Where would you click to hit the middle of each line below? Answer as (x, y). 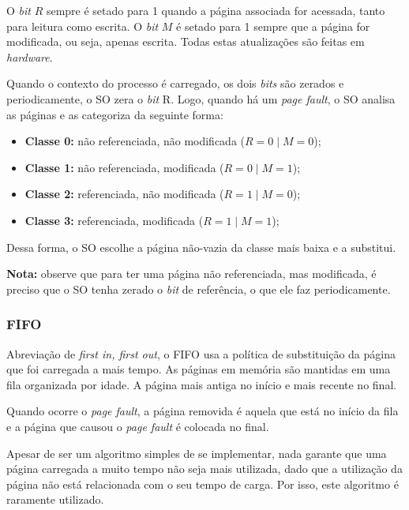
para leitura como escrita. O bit (83, 26)
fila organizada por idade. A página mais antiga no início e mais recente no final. (202, 384)
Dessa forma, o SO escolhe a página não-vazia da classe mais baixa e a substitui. (201, 247)
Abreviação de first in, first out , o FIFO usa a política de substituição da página (201, 353)
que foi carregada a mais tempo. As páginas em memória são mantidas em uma (199, 369)
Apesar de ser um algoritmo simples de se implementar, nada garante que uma (197, 453)
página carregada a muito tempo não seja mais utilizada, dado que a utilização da (204, 469)
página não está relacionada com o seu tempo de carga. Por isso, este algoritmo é (203, 484)
